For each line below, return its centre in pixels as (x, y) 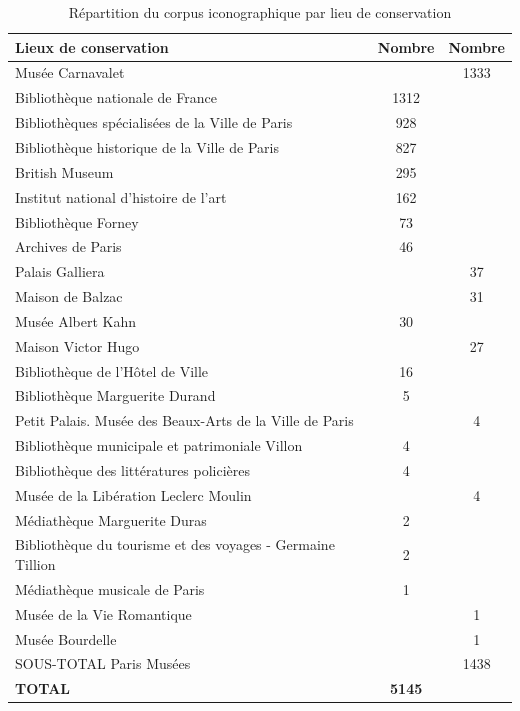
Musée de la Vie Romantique (103, 613)
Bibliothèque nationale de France (116, 97)
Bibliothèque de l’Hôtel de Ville (112, 370)
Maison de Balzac (69, 296)
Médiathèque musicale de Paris (110, 588)
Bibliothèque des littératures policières (133, 469)
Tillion (35, 564)
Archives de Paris (68, 246)
